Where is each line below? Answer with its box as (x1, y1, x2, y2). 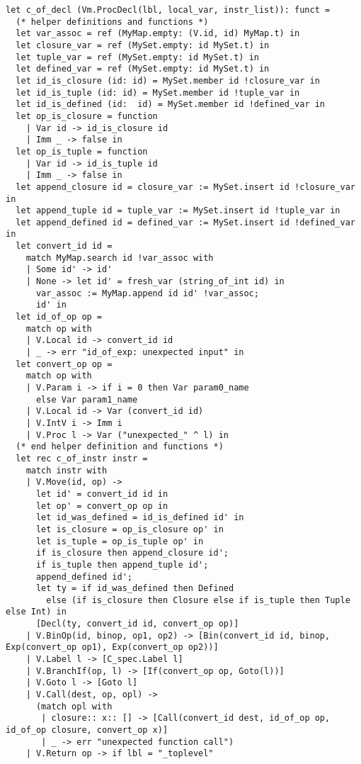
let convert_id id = (16, 241, 113, 252)
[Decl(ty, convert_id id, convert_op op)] (35, 619, 239, 629)
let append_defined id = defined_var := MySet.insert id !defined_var (16, 217, 355, 227)
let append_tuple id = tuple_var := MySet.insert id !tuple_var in (16, 206, 340, 216)
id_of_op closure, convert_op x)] (6, 725, 168, 736)
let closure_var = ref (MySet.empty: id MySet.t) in (16, 40, 270, 50)
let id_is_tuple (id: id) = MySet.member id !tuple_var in (16, 87, 300, 98)
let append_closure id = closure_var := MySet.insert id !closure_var (16, 181, 355, 192)
